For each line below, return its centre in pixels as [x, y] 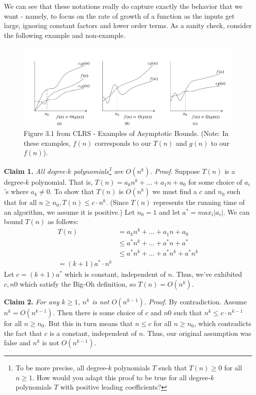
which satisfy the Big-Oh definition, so [78, 284]
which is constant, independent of [115, 274]
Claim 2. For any [32, 302]
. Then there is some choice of [98, 313]
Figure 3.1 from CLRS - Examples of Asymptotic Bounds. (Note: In [126, 133]
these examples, [47, 143]
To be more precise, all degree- [62, 368]
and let [169, 212]
